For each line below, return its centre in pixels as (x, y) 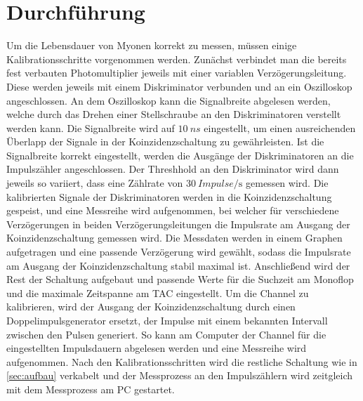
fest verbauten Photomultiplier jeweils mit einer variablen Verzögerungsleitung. (177, 73)
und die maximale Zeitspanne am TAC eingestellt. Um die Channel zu (158, 292)
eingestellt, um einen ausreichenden (280, 127)
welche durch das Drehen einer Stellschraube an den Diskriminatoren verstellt (174, 114)
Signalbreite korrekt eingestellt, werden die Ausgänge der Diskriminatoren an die (180, 155)
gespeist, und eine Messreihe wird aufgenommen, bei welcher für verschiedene (173, 210)
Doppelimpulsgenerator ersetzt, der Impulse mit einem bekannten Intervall (167, 320)
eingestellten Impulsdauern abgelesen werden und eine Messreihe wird (157, 348)
